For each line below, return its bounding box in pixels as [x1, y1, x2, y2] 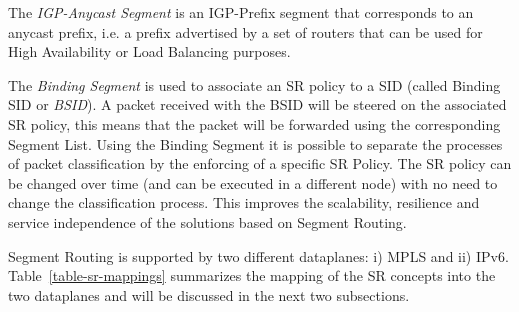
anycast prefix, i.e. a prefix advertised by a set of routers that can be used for [8, 21, 483, 42]
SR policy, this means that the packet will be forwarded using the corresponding [8, 113, 501, 134]
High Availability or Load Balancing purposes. [8, 41, 291, 62]
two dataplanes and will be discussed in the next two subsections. [8, 284, 410, 305]
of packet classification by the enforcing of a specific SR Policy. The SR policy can [8, 153, 512, 174]
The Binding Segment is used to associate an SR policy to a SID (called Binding [8, 74, 501, 95]
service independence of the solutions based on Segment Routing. [8, 211, 407, 232]
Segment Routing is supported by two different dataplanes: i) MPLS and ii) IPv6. [8, 245, 509, 266]
